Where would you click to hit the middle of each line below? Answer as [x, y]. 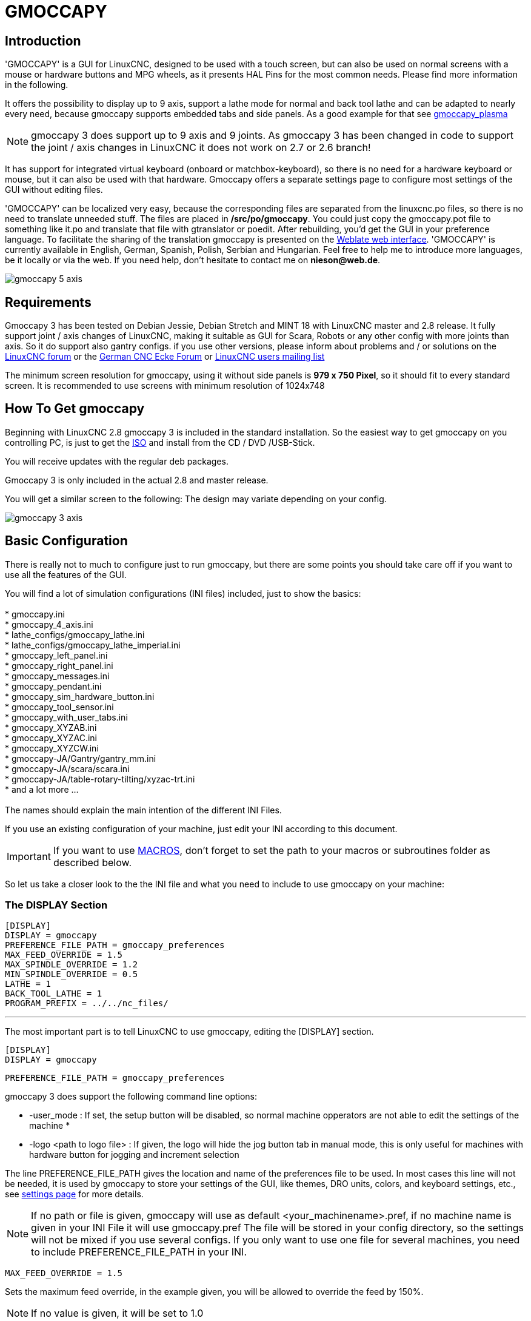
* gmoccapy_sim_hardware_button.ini [80, 696]
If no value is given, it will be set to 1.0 [117, 1313]
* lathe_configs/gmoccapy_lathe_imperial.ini [93, 645]
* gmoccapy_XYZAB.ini [51, 727]
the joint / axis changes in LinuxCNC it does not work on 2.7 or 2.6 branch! [201, 148]
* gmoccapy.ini [35, 614]
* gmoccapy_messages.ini [57, 676]
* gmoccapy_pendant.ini [53, 686]
